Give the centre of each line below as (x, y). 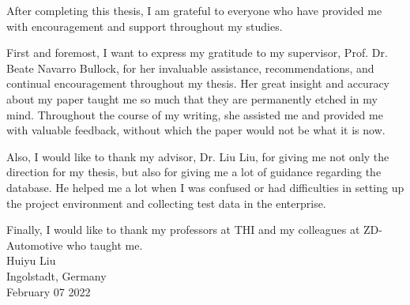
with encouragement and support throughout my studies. (145, 26)
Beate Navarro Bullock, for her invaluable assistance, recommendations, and (190, 68)
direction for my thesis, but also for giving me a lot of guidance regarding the (194, 172)
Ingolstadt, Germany (56, 275)
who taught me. (105, 245)
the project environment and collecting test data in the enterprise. (166, 203)
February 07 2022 (49, 291)
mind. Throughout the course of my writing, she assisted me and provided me (195, 114)
